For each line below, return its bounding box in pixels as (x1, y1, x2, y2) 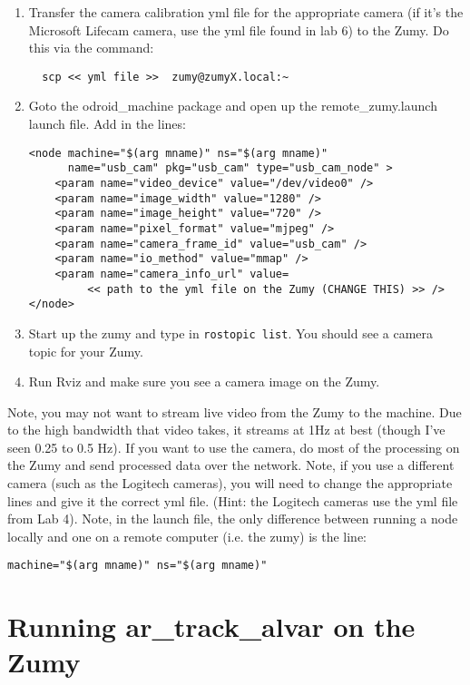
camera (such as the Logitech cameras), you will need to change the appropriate (7, 474, 453, 493)
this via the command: (28, 38, 154, 57)
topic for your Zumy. (28, 341, 143, 360)
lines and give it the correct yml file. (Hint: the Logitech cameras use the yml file (7, 491, 458, 510)
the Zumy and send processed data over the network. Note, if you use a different (7, 455, 455, 475)
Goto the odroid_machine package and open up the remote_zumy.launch (28, 96, 437, 115)
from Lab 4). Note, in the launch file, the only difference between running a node (7, 509, 458, 528)
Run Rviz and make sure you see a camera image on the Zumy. (28, 372, 380, 391)
